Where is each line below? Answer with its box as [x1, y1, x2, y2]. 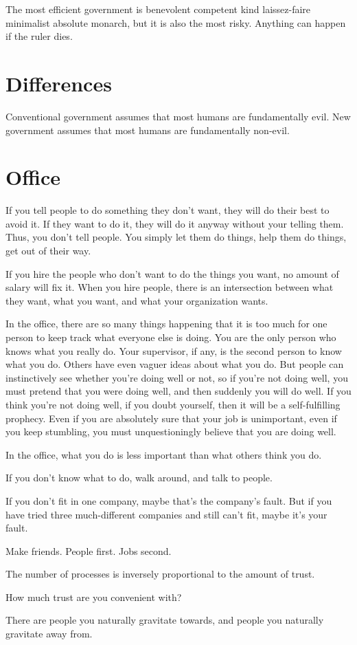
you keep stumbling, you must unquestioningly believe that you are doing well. [5, 424, 336, 439]
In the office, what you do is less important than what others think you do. [5, 447, 322, 461]
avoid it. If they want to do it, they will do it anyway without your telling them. [5, 216, 344, 230]
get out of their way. [5, 243, 91, 257]
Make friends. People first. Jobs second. [5, 543, 172, 558]
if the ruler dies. [5, 29, 73, 43]
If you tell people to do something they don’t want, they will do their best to [5, 203, 330, 217]
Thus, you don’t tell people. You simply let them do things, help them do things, [5, 230, 347, 244]
